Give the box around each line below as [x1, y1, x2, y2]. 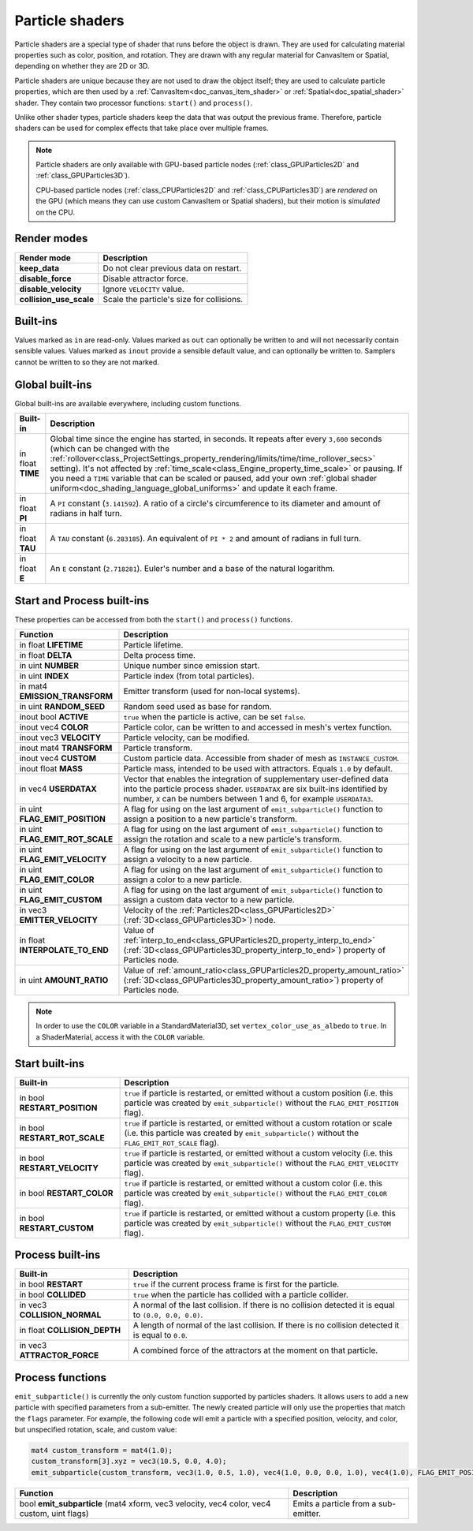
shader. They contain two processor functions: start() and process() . [14, 98, 253, 107]
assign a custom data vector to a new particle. [123, 894, 295, 906]
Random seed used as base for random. [123, 701, 272, 712]
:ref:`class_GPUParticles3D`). [35, 170, 130, 181]
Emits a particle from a [292, 1498, 377, 1509]
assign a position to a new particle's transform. [123, 813, 298, 824]
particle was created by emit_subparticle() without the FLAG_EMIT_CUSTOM [124, 1217, 392, 1228]
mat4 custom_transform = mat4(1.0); [31, 1446, 173, 1454]
